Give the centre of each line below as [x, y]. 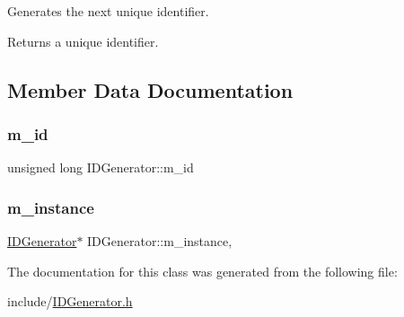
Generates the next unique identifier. [108, 11]
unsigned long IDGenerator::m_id [101, 167]
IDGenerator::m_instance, [160, 241]
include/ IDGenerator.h [70, 301]
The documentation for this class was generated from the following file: [202, 271]
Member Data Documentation [150, 89]
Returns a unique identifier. [83, 41]
